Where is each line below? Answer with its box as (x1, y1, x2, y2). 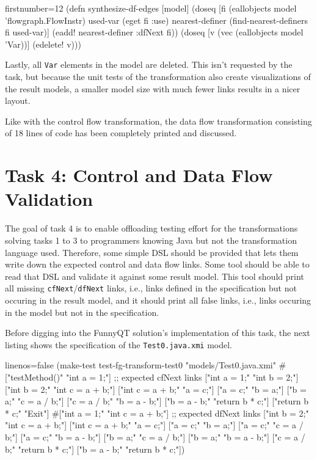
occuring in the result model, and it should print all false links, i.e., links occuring (5, 293, 312, 306)
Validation (5, 186, 93, 211)
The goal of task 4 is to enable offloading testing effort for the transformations (5, 222, 298, 235)
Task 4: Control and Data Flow (5, 162, 273, 188)
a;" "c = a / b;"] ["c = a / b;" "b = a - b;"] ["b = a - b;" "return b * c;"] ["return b (5, 395, 308, 407)
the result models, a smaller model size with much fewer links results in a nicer (5, 82, 301, 95)
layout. (5, 94, 31, 107)
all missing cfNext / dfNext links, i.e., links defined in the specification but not (5, 282, 297, 294)
